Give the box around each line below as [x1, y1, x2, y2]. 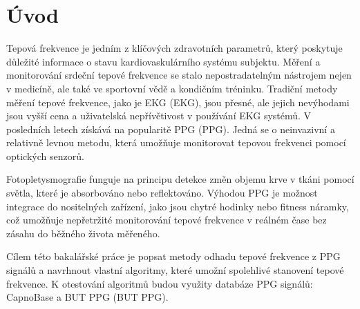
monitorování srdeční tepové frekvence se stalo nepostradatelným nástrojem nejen [6, 68, 352, 82]
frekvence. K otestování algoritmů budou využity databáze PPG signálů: [6, 276, 313, 290]
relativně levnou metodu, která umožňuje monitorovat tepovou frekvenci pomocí [6, 135, 346, 150]
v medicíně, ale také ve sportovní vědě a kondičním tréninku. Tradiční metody [6, 81, 338, 95]
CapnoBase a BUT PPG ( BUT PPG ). [6, 290, 169, 304]
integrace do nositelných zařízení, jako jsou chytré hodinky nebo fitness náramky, [6, 199, 349, 213]
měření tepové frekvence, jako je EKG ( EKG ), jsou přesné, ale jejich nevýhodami [6, 94, 350, 109]
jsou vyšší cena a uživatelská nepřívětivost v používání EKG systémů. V [6, 108, 312, 123]
